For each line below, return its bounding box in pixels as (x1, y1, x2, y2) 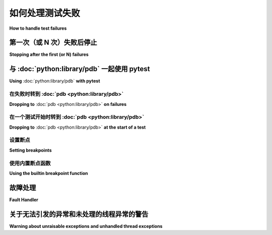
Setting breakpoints (9, 147, 52, 153)
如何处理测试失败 (9, 8, 81, 19)
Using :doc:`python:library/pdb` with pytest (9, 78, 100, 84)
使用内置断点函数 (9, 159, 51, 166)
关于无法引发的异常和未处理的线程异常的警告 (9, 210, 149, 218)
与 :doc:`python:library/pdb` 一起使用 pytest (9, 65, 150, 73)
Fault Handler (9, 197, 39, 203)
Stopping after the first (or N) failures (9, 51, 89, 57)
